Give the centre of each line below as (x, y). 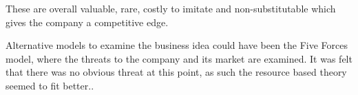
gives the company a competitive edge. (87, 22)
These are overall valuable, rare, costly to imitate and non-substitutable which (171, 8)
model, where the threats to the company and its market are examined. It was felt (179, 58)
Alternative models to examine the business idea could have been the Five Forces (177, 45)
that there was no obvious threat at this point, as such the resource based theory (176, 72)
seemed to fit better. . (50, 85)
